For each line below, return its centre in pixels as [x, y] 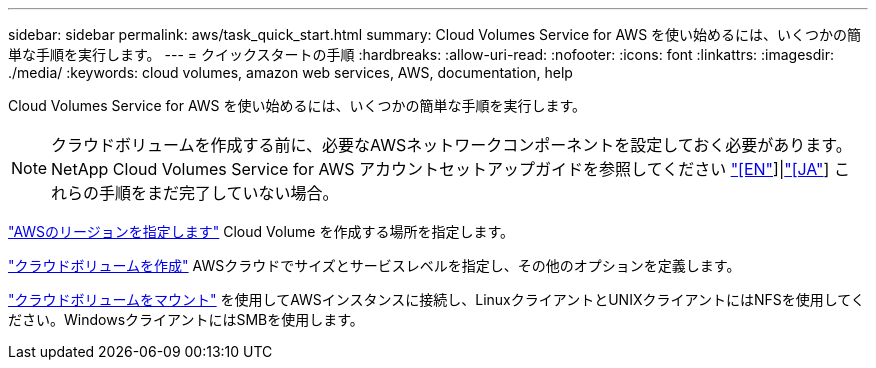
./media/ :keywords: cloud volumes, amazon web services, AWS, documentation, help [290, 72]
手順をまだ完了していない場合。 [219, 193]
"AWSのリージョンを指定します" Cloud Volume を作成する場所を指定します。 [261, 231]
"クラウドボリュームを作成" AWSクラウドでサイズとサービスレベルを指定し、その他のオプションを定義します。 [374, 265]
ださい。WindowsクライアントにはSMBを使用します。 [186, 319]
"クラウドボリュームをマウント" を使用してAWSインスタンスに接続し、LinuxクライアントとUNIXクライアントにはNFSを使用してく [436, 299]
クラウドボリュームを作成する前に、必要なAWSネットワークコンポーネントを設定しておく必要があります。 [451, 145]
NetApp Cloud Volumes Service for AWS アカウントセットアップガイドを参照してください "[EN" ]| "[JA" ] [440, 169]
